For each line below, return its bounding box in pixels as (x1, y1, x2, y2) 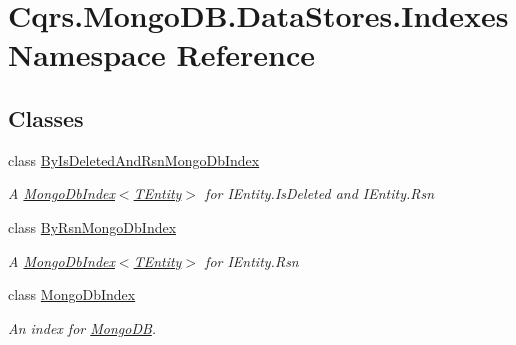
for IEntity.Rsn (205, 250, 299, 271)
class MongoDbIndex (8, 284, 136, 305)
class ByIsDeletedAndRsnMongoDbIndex (8, 149, 260, 170)
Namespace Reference (8, 34, 315, 75)
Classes (8, 102, 84, 133)
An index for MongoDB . (8, 317, 157, 338)
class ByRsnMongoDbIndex (8, 216, 177, 237)
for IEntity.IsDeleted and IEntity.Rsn (205, 183, 435, 204)
